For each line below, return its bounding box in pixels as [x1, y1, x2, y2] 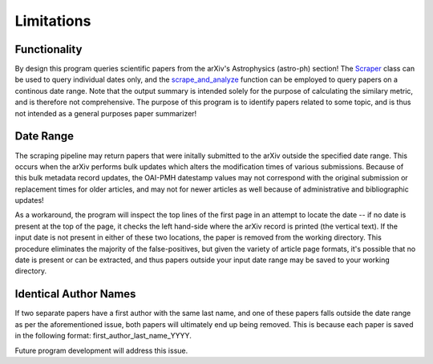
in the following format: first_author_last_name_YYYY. [14, 331, 192, 341]
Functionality [14, 42, 83, 56]
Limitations [14, 12, 91, 30]
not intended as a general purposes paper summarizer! [14, 108, 197, 118]
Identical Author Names [14, 287, 136, 301]
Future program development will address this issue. [14, 346, 188, 355]
